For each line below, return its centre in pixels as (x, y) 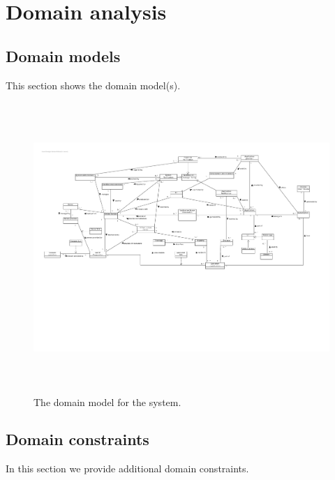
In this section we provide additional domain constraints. (127, 468)
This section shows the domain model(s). (93, 85)
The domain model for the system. (107, 402)
